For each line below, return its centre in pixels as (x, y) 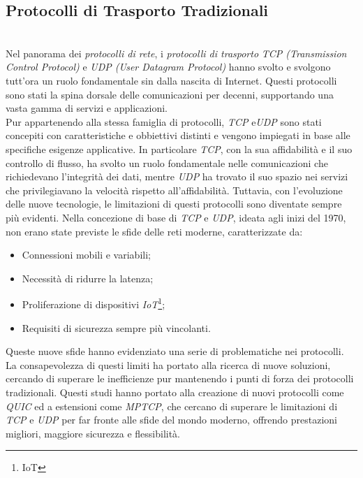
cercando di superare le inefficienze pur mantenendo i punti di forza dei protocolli (180, 378)
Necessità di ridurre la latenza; (88, 278)
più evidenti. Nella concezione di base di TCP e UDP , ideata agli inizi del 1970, (176, 217)
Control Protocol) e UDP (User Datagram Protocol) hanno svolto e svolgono (168, 67)
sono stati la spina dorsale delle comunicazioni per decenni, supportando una (170, 94)
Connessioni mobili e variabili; (86, 255)
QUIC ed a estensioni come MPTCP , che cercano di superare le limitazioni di (172, 406)
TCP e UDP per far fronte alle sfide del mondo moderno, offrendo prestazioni (171, 420)
